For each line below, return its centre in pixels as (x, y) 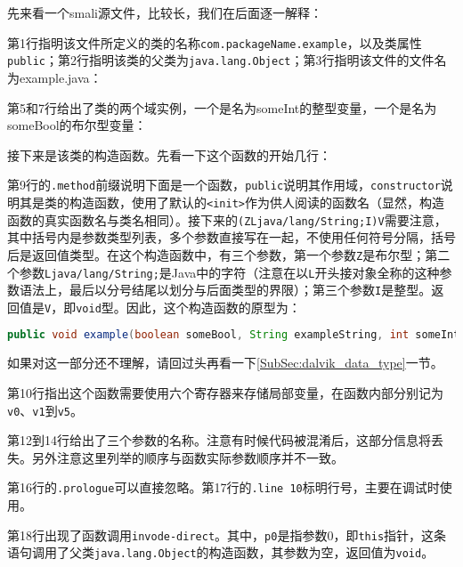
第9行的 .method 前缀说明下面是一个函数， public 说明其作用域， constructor (224, 185)
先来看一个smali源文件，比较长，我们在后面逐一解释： (165, 12)
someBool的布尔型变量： (77, 125)
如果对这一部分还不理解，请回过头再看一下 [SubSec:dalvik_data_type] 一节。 (225, 363)
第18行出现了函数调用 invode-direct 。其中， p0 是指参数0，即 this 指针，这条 (227, 535)
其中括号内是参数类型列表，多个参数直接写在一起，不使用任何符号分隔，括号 (231, 237)
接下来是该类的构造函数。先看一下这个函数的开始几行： (169, 154)
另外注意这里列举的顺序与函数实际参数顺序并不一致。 (187, 457)
